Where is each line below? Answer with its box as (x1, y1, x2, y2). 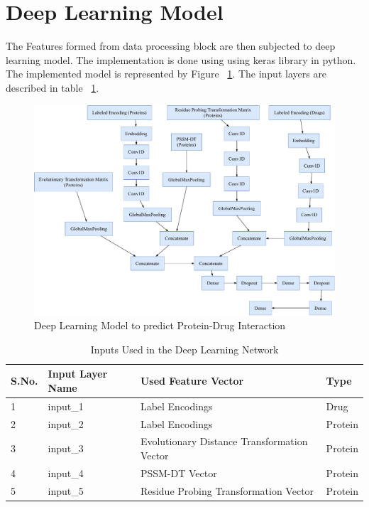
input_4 (48, 465, 84, 480)
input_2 (48, 416, 84, 431)
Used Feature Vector (140, 373, 244, 388)
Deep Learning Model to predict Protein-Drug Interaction (34, 318, 286, 333)
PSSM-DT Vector (140, 465, 217, 480)
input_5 (48, 483, 84, 498)
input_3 (48, 441, 84, 456)
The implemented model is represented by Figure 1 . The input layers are (6, 66, 327, 81)
